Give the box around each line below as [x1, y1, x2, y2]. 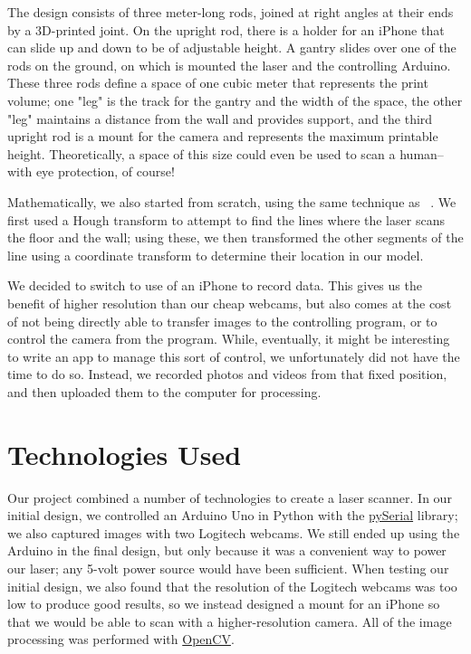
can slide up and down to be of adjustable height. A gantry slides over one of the [7, 38, 457, 57]
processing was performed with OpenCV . [7, 630, 235, 649]
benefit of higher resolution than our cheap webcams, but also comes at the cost [7, 293, 452, 312]
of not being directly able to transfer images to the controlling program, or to [7, 311, 437, 330]
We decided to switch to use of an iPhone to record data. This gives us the [7, 276, 422, 295]
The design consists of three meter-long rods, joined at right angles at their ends [7, 3, 454, 21]
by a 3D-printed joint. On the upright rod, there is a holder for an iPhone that [7, 20, 445, 39]
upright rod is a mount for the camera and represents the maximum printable [7, 127, 438, 146]
